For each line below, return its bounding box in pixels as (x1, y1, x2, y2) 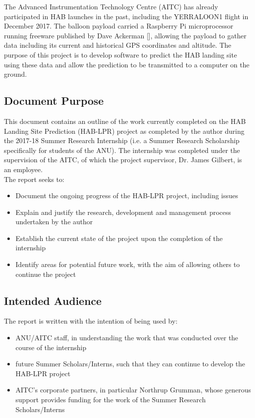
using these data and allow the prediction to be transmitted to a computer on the (4, 59, 250, 69)
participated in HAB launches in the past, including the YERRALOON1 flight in (4, 11, 249, 21)
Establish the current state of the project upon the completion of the (15, 233, 223, 243)
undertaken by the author (15, 216, 93, 227)
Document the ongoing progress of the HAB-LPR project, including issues (15, 190, 238, 201)
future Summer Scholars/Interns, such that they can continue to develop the (15, 358, 245, 369)
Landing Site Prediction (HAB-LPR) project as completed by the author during (4, 125, 245, 136)
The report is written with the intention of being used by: (4, 316, 178, 326)
